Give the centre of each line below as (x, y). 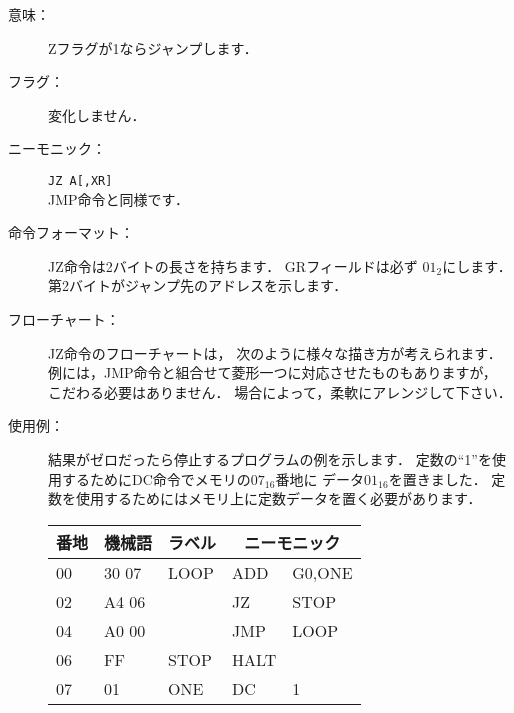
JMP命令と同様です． (119, 198)
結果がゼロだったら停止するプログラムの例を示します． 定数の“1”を (270, 458)
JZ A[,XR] (80, 180)
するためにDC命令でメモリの (156, 478)
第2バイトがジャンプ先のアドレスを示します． (198, 285)
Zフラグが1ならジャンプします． (153, 47)
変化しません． (97, 114)
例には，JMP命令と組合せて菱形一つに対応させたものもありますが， (272, 372)
